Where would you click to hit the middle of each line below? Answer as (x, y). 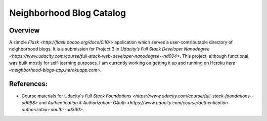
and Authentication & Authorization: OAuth (82, 102)
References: (28, 84)
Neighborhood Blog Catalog (67, 13)
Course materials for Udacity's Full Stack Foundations (76, 96)
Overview (24, 30)
